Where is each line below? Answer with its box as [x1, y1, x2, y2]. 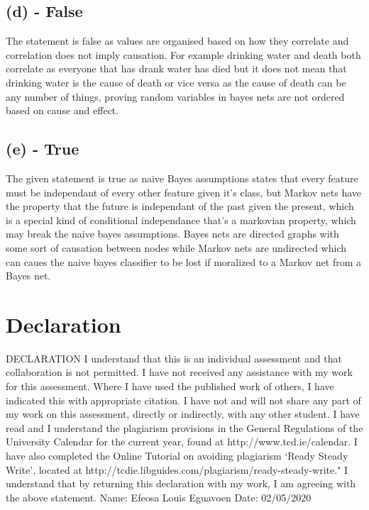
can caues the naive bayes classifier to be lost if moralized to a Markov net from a [6, 254, 361, 269]
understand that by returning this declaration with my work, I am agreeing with [6, 476, 356, 491]
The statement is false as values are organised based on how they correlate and [6, 33, 349, 48]
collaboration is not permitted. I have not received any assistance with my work [6, 365, 353, 379]
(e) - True [6, 138, 79, 160]
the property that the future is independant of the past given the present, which [6, 199, 354, 214]
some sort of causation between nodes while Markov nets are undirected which [6, 240, 347, 255]
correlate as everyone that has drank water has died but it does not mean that [6, 61, 347, 76]
